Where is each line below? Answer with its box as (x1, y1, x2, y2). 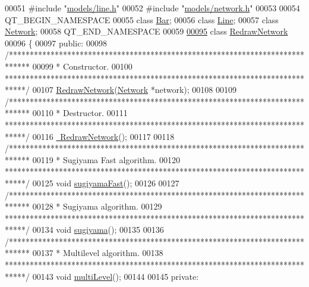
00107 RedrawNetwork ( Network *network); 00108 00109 (32, 83, 237, 96)
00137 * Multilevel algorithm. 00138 (32, 247, 163, 259)
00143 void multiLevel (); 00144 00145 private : (32, 270, 199, 282)
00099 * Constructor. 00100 (32, 60, 133, 72)
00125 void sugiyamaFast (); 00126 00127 (32, 176, 179, 189)
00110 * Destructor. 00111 (32, 107, 128, 119)
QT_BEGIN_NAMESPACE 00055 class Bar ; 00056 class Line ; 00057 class (5, 13, 279, 26)
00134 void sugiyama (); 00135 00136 (32, 223, 164, 236)
